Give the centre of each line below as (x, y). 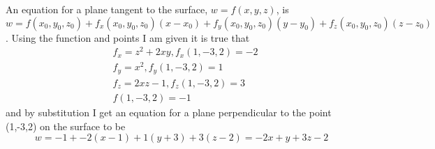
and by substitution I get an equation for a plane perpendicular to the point (169, 112)
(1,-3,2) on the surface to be (66, 126)
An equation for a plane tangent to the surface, (107, 9)
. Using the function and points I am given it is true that (128, 37)
